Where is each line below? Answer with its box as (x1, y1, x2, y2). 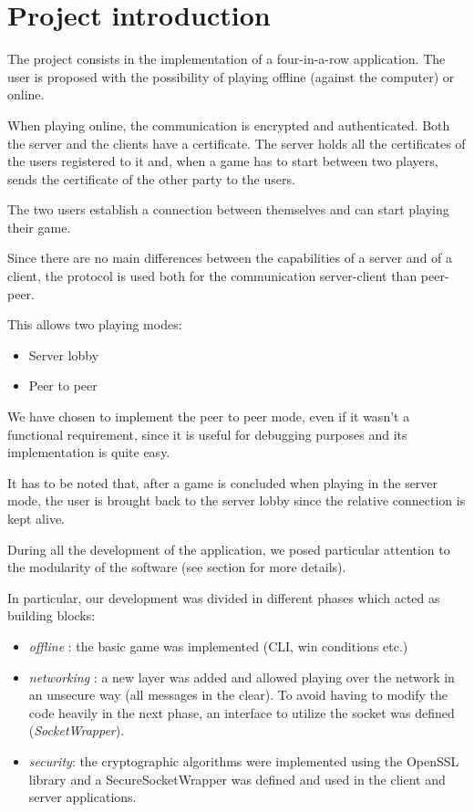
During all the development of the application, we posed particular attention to (7, 539, 450, 558)
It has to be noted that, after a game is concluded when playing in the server (7, 473, 438, 492)
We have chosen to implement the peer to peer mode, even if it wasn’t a (7, 407, 410, 426)
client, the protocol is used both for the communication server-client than (7, 266, 417, 286)
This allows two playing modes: (7, 315, 182, 334)
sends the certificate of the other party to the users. (7, 169, 295, 188)
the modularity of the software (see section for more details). (7, 557, 346, 577)
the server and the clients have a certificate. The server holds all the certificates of (7, 133, 466, 152)
